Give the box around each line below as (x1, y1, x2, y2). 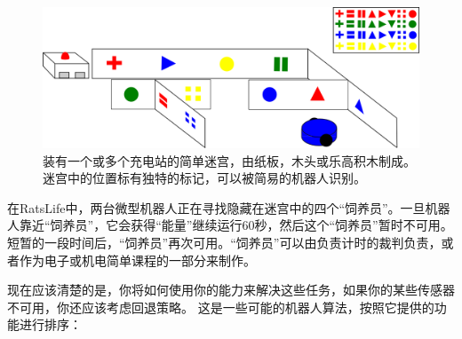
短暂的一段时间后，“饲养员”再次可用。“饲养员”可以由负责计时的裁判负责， (7, 233, 442, 251)
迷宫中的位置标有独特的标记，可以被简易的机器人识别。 (43, 169, 366, 187)
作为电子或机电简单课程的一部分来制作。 (19, 250, 256, 269)
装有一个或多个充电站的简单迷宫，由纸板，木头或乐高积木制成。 (43, 151, 416, 169)
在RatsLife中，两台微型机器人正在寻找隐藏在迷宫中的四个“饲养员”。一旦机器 (7, 198, 450, 217)
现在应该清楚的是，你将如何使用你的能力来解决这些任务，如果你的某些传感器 (7, 280, 455, 299)
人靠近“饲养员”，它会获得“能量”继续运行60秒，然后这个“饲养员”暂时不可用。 (7, 216, 453, 234)
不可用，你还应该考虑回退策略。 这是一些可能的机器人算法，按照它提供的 (7, 297, 434, 316)
